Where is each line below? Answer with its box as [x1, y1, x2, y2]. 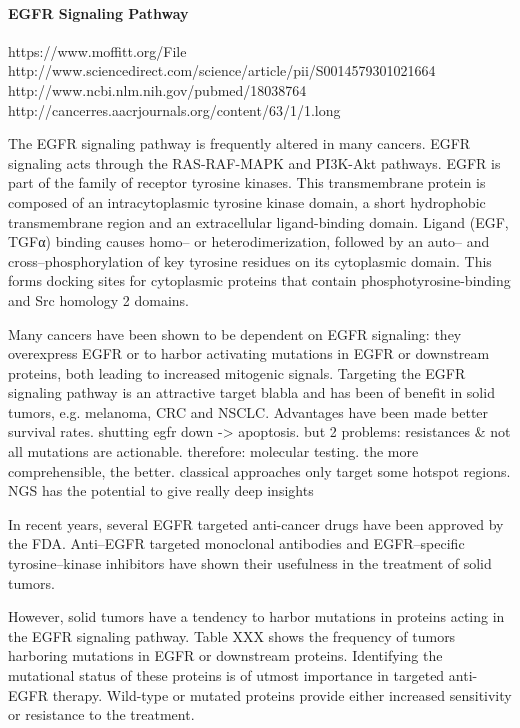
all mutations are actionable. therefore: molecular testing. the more [8, 441, 419, 462]
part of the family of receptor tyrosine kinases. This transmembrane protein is [8, 172, 486, 193]
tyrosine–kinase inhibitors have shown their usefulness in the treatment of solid [8, 553, 492, 574]
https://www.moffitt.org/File [8, 40, 187, 61]
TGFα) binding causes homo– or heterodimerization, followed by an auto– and [8, 231, 490, 252]
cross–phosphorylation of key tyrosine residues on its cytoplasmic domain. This [8, 250, 492, 271]
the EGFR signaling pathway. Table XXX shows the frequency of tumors [8, 625, 456, 646]
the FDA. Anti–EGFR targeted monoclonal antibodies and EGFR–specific [8, 533, 465, 554]
